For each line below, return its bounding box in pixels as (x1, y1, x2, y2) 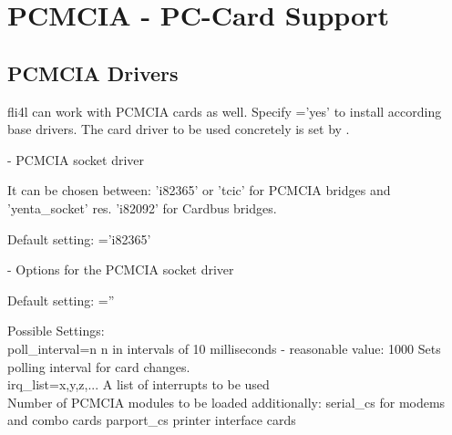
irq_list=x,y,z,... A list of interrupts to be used (7, 375, 270, 394)
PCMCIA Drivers (7, 58, 179, 87)
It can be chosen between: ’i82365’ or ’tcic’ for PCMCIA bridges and (7, 181, 391, 200)
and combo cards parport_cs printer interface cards (7, 410, 296, 430)
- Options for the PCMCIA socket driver (7, 260, 234, 279)
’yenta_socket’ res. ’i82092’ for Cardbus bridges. (7, 198, 277, 217)
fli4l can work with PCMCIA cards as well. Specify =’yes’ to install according (7, 101, 442, 120)
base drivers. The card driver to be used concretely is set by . (7, 119, 350, 139)
